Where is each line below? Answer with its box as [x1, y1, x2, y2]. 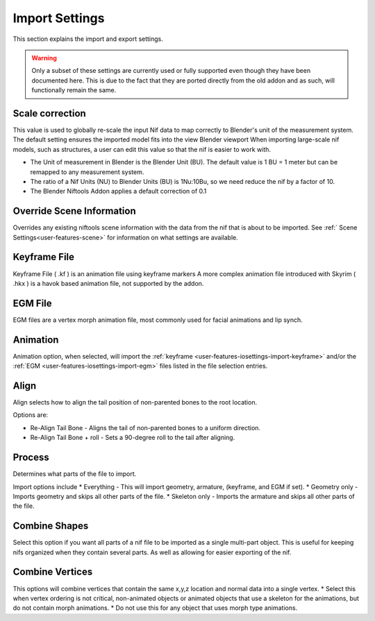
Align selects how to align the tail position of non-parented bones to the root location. [12, 398, 257, 407]
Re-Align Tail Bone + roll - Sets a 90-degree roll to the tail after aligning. [30, 434, 235, 442]
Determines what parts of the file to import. [12, 470, 137, 478]
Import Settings [12, 10, 105, 26]
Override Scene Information [12, 205, 136, 217]
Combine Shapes [12, 520, 89, 532]
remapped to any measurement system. [30, 167, 144, 176]
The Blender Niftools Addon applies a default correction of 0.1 [30, 187, 207, 196]
